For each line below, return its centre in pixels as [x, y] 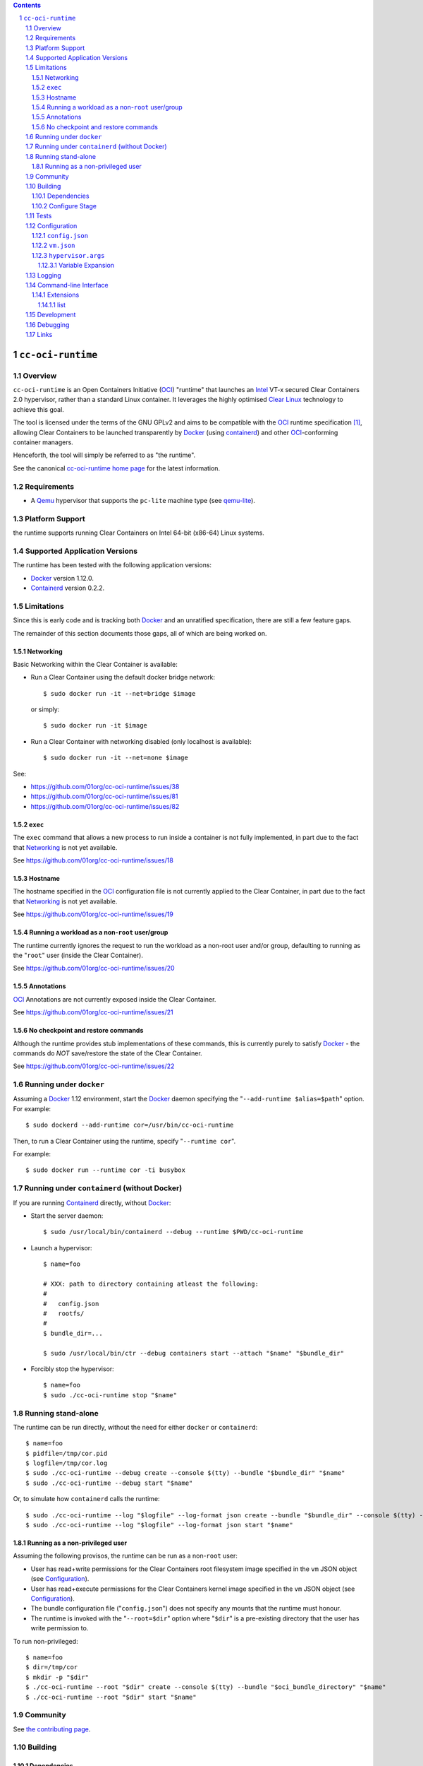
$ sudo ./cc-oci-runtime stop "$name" [110, 1395]
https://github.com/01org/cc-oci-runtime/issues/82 [105, 806]
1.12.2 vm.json [54, 245]
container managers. [43, 442]
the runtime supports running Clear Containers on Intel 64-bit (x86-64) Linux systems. [139, 533]
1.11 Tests [39, 216]
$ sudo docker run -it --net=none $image [116, 758]
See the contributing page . [52, 1729]
